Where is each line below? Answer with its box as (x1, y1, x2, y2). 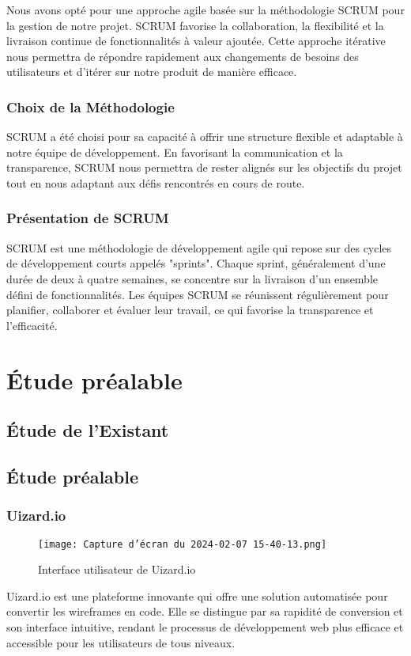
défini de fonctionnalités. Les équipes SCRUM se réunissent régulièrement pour (6, 286, 389, 302)
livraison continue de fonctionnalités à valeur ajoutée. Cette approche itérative (6, 32, 386, 49)
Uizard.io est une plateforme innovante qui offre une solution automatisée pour (6, 587, 388, 604)
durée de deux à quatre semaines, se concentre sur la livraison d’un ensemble (6, 270, 379, 286)
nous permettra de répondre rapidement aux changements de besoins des (6, 47, 359, 64)
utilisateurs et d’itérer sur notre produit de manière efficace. (6, 63, 297, 80)
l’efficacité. (6, 317, 58, 333)
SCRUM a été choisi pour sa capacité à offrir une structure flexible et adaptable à (6, 128, 403, 145)
